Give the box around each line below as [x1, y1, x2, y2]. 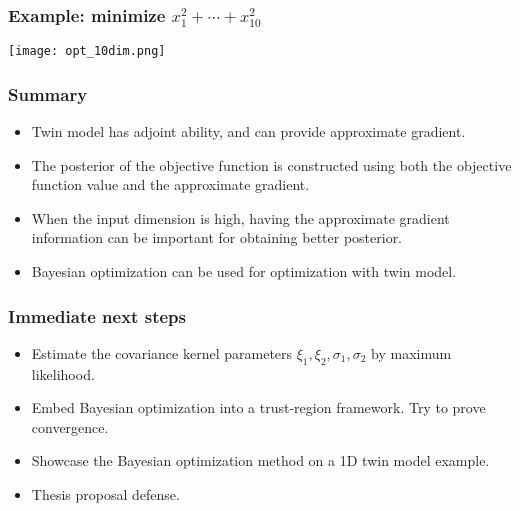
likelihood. [31, 363, 95, 384]
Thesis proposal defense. [31, 484, 180, 505]
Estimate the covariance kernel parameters [31, 342, 293, 363]
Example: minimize [8, 2, 166, 27]
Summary [8, 81, 88, 106]
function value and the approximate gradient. [31, 174, 310, 195]
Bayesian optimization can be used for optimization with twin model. [31, 261, 457, 282]
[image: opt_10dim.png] [8, 44, 166, 59]
